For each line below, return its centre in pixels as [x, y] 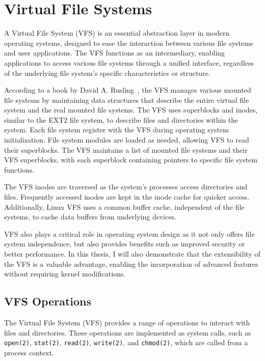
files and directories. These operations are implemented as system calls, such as [128, 332]
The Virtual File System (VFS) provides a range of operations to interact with [127, 322]
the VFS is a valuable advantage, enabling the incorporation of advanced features [131, 263]
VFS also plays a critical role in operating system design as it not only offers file [129, 233]
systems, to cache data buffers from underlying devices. [90, 217]
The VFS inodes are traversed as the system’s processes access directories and [126, 187]
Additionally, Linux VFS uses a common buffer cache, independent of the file [124, 206]
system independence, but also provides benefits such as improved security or [125, 244]
